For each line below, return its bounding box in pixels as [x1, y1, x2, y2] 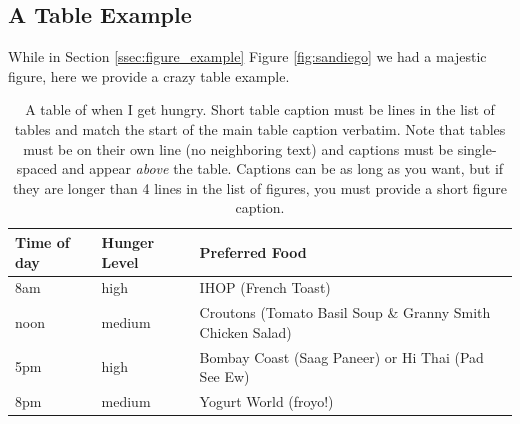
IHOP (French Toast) [199, 277, 331, 298]
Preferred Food [199, 241, 307, 262]
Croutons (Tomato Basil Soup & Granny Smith [199, 302, 491, 323]
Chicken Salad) [199, 321, 292, 342]
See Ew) [199, 366, 250, 387]
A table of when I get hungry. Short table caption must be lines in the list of [25, 99, 495, 120]
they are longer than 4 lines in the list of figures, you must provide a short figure [12, 177, 508, 198]
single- [457, 138, 497, 159]
